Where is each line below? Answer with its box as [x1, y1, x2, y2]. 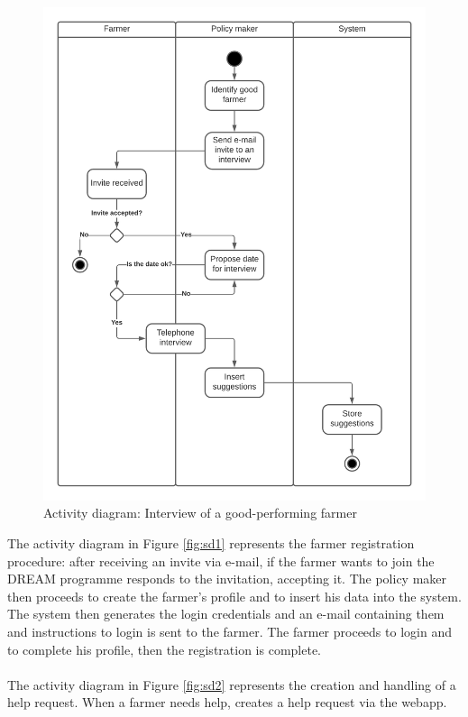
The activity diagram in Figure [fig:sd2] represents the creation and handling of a [7, 675, 456, 694]
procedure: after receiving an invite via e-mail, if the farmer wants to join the [7, 551, 435, 570]
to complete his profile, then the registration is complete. [7, 639, 321, 658]
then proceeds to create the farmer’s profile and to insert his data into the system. [7, 586, 462, 605]
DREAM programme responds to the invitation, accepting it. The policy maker [7, 569, 447, 588]
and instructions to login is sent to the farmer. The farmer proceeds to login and [7, 621, 452, 640]
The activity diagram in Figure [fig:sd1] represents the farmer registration [7, 534, 415, 552]
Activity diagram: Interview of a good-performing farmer [43, 503, 357, 522]
